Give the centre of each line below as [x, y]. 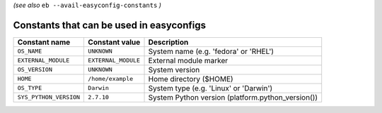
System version [174, 69]
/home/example [111, 79]
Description [168, 42]
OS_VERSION [35, 70]
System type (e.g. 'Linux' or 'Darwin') [210, 88]
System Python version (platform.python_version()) [233, 97]
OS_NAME [30, 52]
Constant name [44, 42]
